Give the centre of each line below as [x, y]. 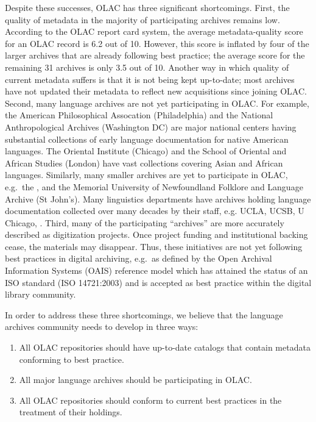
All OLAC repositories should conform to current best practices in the [150, 400]
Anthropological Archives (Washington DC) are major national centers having [151, 127]
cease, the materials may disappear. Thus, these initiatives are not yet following [154, 246]
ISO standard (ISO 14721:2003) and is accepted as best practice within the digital [158, 282]
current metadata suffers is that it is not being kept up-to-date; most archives [150, 79]
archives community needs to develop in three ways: [102, 327]
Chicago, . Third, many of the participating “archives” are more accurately [145, 222]
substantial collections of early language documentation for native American [147, 139]
